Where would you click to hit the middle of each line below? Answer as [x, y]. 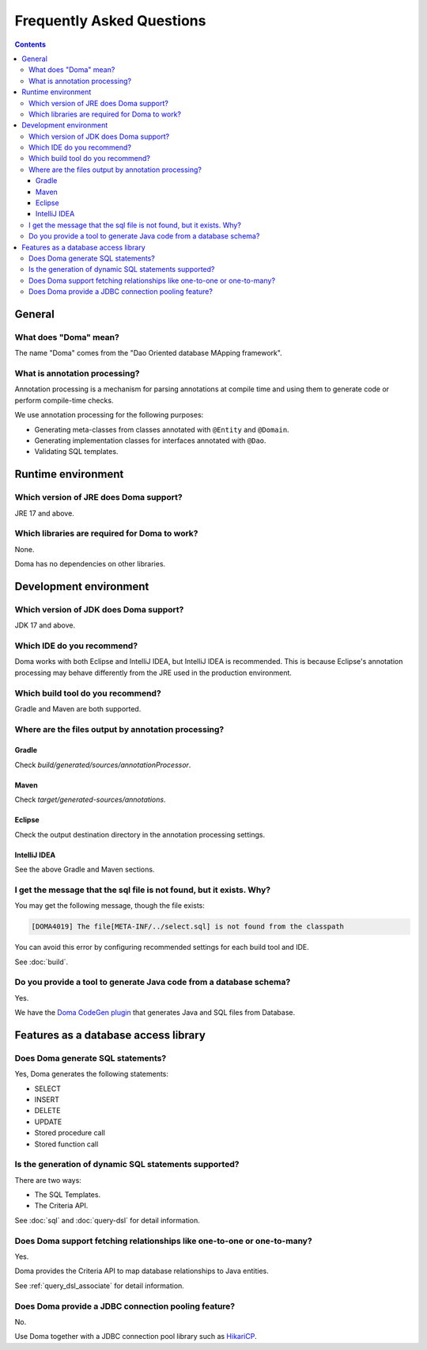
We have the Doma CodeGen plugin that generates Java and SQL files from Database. [155, 1013]
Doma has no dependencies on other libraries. [90, 564]
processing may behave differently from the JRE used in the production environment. [153, 673]
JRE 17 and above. [44, 513]
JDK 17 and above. [45, 625]
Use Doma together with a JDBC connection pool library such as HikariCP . [136, 1337]
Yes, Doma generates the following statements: [92, 1074]
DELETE [47, 1111]
